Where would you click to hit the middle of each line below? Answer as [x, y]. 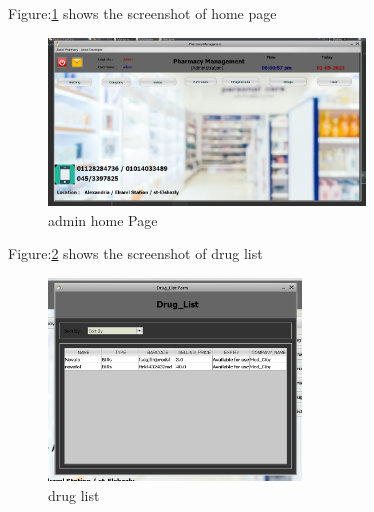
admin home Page [103, 219]
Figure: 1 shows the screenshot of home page [142, 13]
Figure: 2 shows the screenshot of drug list [135, 253]
